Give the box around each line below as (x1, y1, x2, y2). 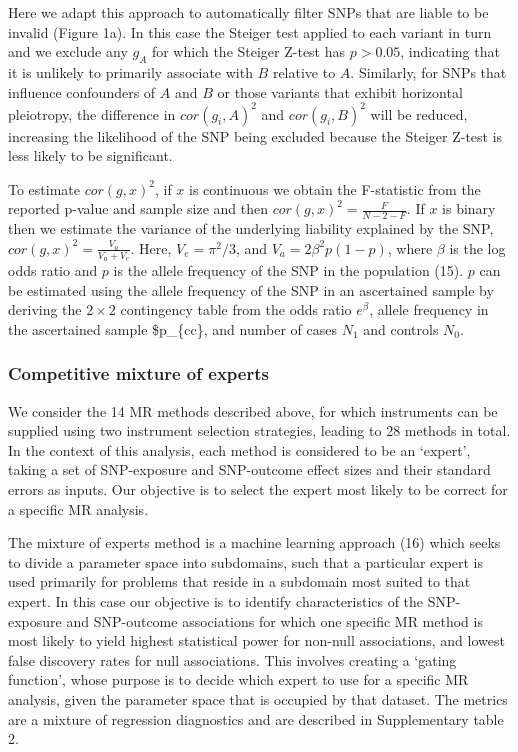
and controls (363, 318, 439, 339)
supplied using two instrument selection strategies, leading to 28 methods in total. (8, 420, 511, 441)
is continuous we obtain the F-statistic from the (189, 178, 481, 199)
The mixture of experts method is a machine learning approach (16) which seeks (8, 532, 501, 553)
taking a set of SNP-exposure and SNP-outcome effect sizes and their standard (8, 459, 491, 480)
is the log (449, 237, 506, 258)
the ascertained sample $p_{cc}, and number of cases (8, 318, 337, 339)
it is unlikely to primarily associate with (8, 61, 253, 82)
